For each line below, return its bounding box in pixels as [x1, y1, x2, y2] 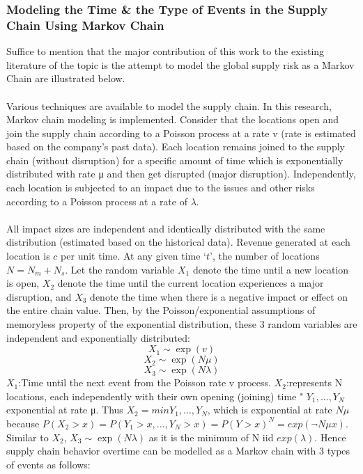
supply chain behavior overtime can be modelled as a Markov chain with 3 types [6, 443, 350, 458]
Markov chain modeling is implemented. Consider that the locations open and [6, 112, 339, 127]
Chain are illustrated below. [6, 71, 125, 86]
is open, [6, 276, 40, 290]
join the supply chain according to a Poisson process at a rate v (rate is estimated [6, 125, 356, 140]
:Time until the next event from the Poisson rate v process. [18, 375, 271, 390]
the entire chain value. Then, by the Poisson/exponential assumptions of [6, 303, 316, 317]
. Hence [314, 429, 346, 444]
